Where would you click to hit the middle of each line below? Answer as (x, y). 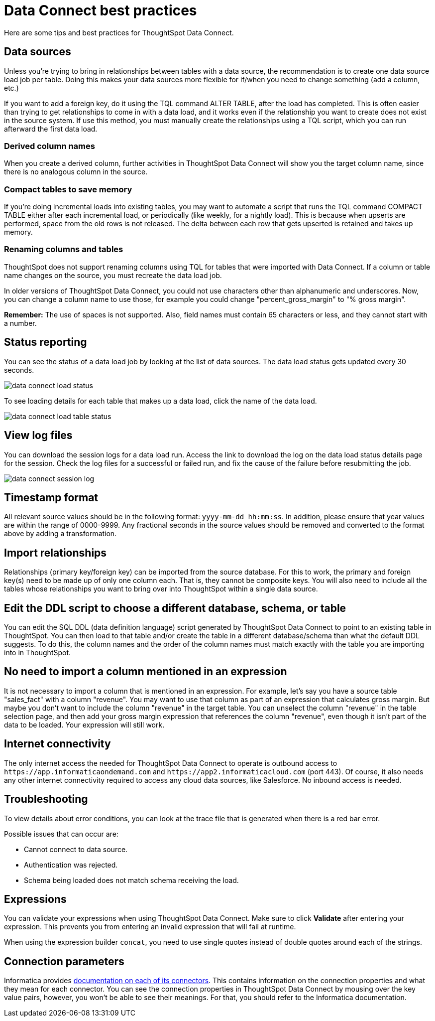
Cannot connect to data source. (76, 849)
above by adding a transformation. (60, 534)
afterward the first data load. (51, 129)
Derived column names (50, 146)
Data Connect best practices (101, 10)
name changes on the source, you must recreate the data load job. (113, 275)
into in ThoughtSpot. (38, 653)
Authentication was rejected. (71, 865)
